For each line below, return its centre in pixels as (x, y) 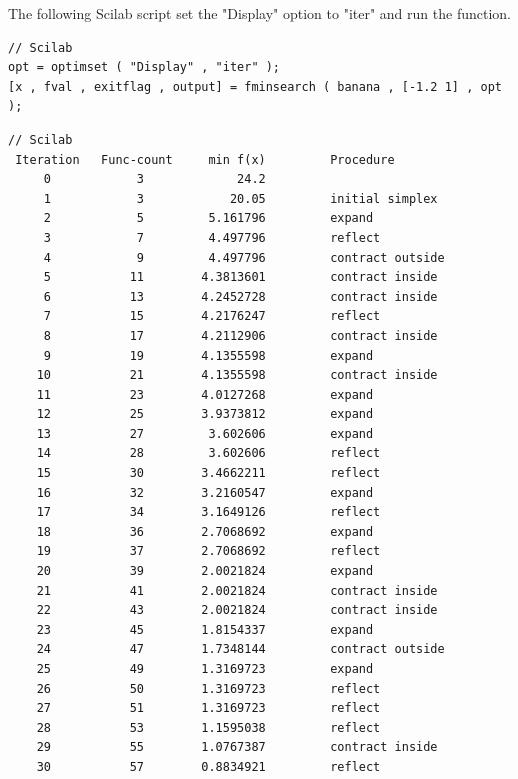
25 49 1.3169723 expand (205, 669)
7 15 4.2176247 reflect (212, 316)
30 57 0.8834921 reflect (208, 766)
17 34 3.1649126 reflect (208, 512)
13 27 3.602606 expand (205, 433)
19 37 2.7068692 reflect (208, 551)
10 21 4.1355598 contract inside (237, 375)
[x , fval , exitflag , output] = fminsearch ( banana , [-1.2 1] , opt (255, 86)
